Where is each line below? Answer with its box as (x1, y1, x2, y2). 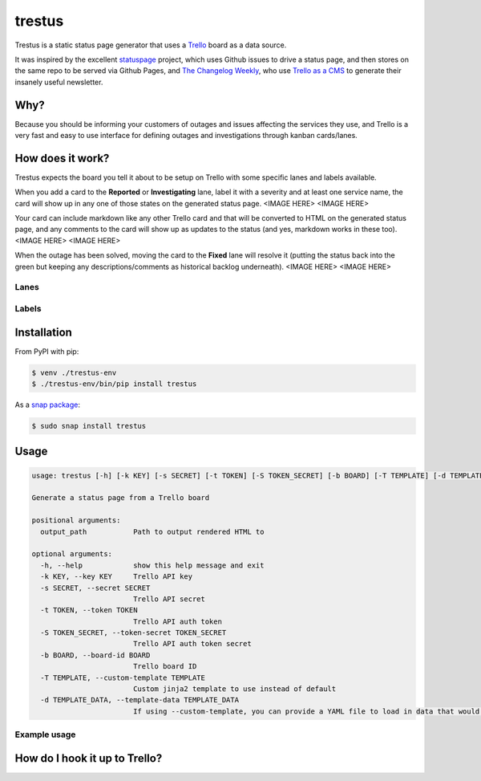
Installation (14, 325, 72, 339)
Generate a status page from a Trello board (31, 494, 210, 502)
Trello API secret (132, 594, 206, 604)
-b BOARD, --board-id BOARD (40, 650, 151, 660)
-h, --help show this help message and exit (40, 560, 265, 570)
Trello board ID (132, 662, 197, 671)
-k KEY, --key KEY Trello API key (40, 572, 192, 581)
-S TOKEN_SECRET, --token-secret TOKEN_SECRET (40, 628, 227, 637)
